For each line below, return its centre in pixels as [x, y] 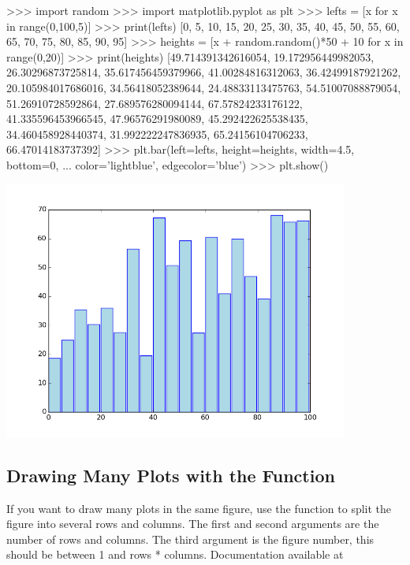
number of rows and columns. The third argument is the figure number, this [190, 539]
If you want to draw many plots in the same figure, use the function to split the [199, 508]
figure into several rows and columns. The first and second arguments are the [193, 524]
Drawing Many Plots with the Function [171, 475]
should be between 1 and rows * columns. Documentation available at [175, 554]
